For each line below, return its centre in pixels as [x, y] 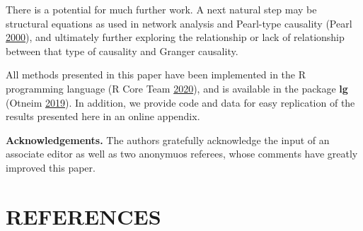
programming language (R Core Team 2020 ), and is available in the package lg [177, 88]
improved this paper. [51, 167]
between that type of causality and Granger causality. [122, 51]
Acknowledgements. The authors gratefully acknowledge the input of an [168, 140]
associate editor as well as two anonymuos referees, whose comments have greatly [182, 154]
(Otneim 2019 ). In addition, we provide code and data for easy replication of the [180, 102]
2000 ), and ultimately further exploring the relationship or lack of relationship [175, 37]
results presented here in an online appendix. [103, 116]
